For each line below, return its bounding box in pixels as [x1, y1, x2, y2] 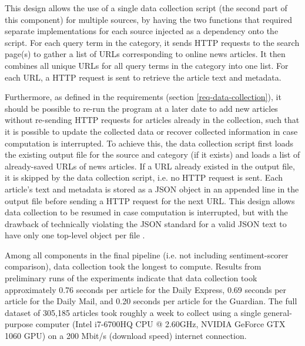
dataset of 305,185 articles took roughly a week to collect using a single [5, 306, 261, 318]
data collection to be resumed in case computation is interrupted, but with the [5, 206, 288, 218]
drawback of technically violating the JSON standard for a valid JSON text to [5, 217, 287, 229]
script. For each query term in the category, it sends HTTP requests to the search [5, 36, 300, 48]
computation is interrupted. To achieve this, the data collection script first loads [5, 137, 293, 149]
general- [263, 306, 292, 318]
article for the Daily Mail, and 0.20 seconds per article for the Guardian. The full [5, 295, 297, 307]
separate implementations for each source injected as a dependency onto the [5, 25, 279, 37]
